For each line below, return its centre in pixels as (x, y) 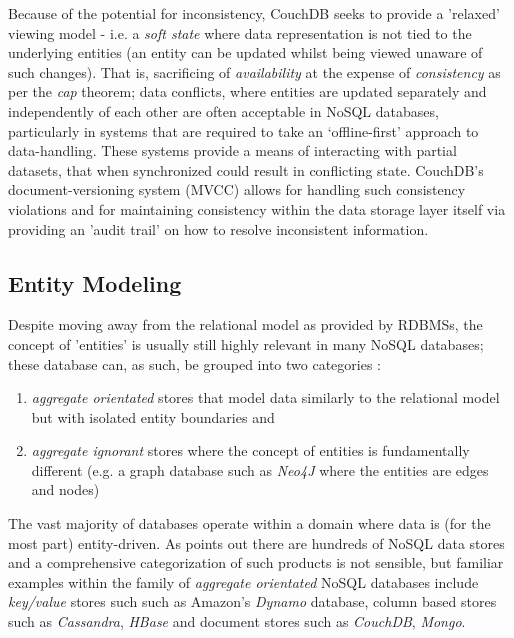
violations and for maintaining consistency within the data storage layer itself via (257, 208)
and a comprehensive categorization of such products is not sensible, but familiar (256, 562)
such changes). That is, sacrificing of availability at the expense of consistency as (254, 71)
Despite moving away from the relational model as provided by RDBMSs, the (245, 324)
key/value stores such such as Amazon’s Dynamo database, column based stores (252, 601)
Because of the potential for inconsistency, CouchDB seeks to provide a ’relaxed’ (254, 13)
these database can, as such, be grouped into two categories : (194, 363)
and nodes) (65, 489)
